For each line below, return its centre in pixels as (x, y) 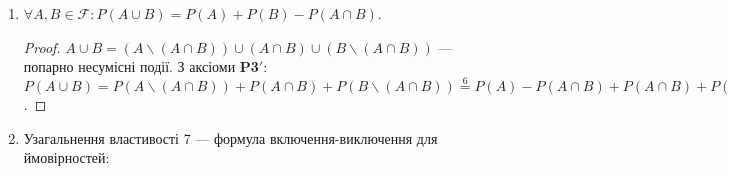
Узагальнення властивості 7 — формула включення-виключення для (230, 137)
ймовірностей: (66, 157)
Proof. (42, 46)
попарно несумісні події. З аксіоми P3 (141, 66)
